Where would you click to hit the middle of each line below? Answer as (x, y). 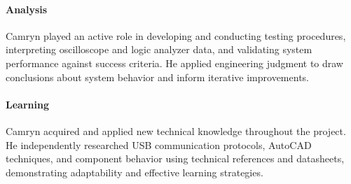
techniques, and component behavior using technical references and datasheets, (175, 158)
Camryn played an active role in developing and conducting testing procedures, (176, 35)
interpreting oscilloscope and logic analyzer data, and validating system (159, 49)
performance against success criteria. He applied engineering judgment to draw (174, 63)
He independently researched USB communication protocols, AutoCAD (159, 144)
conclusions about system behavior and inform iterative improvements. (157, 77)
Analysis (27, 9)
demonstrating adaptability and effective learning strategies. (135, 172)
